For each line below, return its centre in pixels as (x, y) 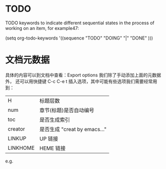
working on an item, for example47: (42, 28)
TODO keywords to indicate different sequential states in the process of (80, 23)
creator (16, 129)
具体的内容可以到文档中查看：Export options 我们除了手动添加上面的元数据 (83, 75)
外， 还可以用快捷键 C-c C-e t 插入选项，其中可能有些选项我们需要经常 (79, 81)
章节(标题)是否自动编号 (67, 110)
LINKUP (17, 138)
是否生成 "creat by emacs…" (73, 129)
